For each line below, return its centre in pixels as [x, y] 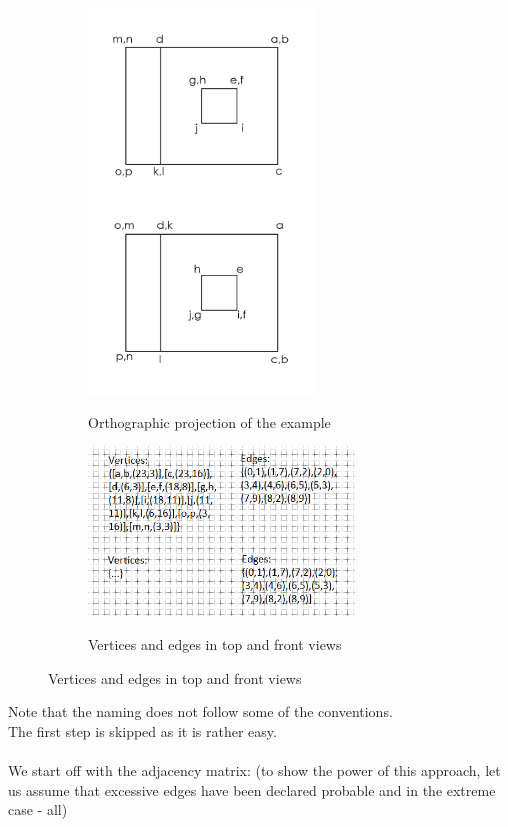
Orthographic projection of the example [209, 421]
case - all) [38, 809]
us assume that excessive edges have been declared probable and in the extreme [252, 789]
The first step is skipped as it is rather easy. [142, 730]
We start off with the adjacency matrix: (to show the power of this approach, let [254, 769]
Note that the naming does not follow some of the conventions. [200, 711]
